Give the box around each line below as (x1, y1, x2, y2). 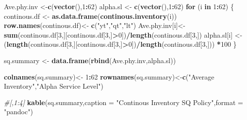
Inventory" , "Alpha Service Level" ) (4, 81, 104, 91)
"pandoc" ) (4, 107, 33, 117)
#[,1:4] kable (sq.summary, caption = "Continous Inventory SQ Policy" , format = (4, 97, 243, 107)
